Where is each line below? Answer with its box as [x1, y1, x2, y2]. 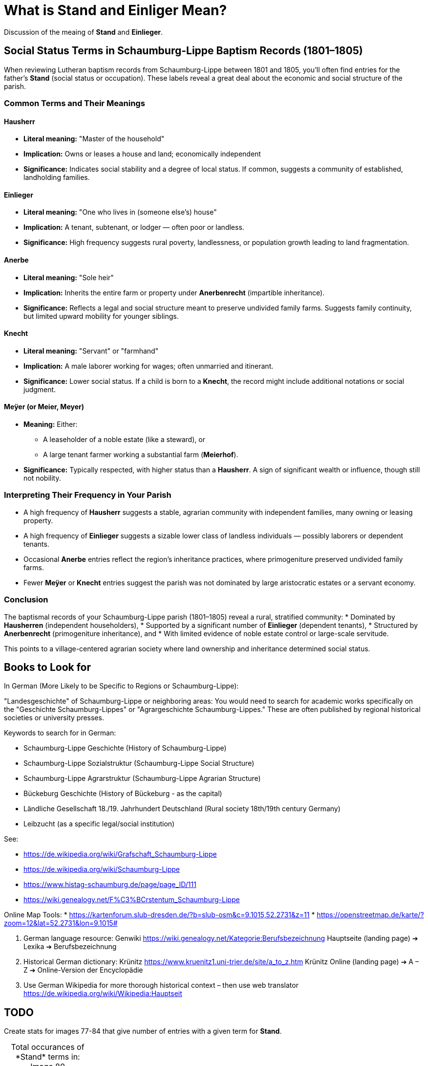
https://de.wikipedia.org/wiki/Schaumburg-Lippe [23, 865, 180, 874]
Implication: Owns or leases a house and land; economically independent [23, 150, 261, 158]
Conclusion [4, 595, 48, 605]
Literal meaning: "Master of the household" [23, 134, 165, 143]
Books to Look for [4, 661, 91, 673]
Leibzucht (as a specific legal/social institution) [23, 820, 175, 828]
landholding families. [23, 173, 90, 182]
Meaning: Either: [23, 420, 78, 429]
